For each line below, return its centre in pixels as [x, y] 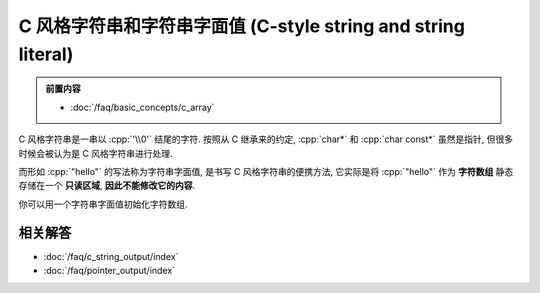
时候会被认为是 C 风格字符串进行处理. [96, 153]
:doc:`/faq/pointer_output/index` [109, 270]
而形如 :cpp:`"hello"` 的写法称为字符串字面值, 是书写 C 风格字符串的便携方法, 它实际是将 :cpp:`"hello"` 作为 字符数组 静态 [266, 171]
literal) [46, 54]
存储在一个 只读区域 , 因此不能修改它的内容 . [106, 186]
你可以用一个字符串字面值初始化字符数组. [103, 204]
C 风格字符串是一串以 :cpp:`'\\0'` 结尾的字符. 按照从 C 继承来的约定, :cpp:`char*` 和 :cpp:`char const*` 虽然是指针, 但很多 [266, 139]
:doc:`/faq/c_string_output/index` [111, 256]
